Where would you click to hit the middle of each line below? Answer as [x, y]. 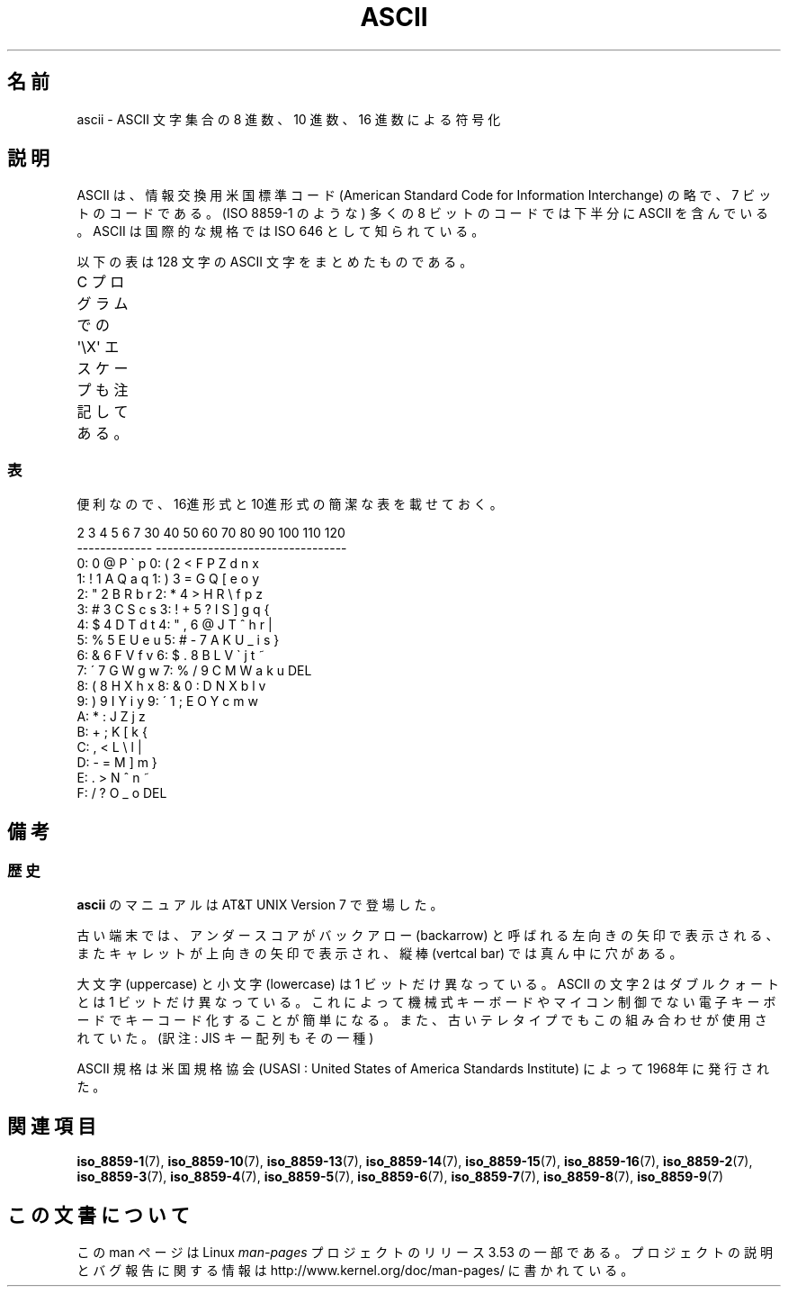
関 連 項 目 [52, 1126]
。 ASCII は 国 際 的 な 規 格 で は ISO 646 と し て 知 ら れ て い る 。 [281, 231]
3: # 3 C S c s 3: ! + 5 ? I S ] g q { [173, 610]
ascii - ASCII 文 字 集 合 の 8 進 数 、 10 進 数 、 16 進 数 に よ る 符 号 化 [289, 119]
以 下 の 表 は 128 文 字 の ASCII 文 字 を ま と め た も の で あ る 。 [275, 262]
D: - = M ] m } [117, 763]
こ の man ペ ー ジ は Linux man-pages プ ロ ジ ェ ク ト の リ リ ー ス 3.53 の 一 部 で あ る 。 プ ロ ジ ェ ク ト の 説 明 [425, 1253]
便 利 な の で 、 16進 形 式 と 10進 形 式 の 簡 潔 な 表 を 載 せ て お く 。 [290, 504]
